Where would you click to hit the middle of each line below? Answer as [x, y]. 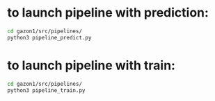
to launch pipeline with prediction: [108, 13]
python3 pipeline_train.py [46, 90]
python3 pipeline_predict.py [49, 37]
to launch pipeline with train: [91, 65]
